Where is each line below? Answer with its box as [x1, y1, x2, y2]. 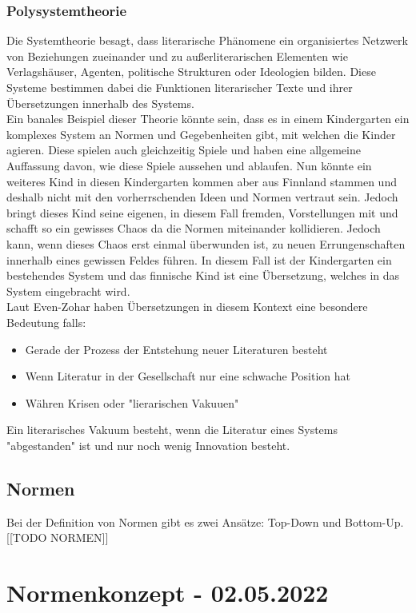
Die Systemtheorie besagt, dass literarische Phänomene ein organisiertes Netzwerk [6, 32, 408, 49]
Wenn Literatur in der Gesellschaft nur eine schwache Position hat [25, 368, 350, 384]
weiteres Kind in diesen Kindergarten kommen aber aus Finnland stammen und [6, 173, 397, 189]
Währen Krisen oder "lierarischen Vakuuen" [25, 394, 239, 411]
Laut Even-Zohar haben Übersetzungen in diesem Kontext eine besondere [6, 298, 368, 315]
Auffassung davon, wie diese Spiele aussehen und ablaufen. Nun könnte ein [6, 157, 372, 173]
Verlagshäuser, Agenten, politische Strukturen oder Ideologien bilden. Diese [6, 63, 376, 80]
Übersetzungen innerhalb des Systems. [6, 94, 194, 111]
